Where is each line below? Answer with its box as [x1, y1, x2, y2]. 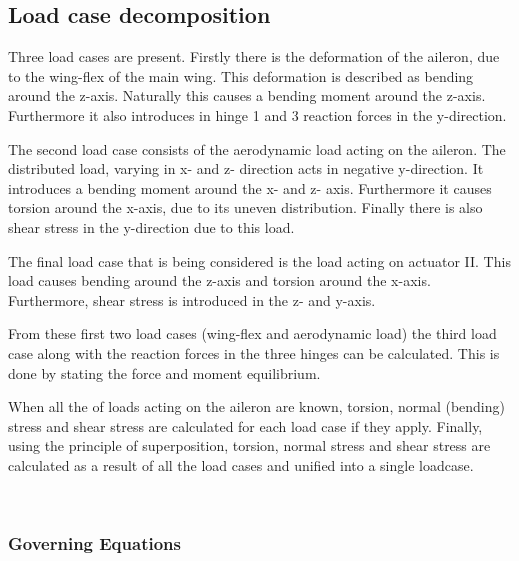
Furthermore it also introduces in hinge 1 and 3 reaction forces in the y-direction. [8, 104, 507, 125]
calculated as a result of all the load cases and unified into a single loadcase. [8, 454, 474, 475]
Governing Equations [8, 531, 181, 555]
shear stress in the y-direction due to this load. [8, 216, 295, 237]
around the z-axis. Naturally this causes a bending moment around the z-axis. [8, 85, 486, 106]
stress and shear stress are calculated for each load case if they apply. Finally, [8, 415, 483, 436]
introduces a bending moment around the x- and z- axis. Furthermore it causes [8, 177, 492, 198]
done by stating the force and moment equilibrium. [8, 362, 321, 383]
